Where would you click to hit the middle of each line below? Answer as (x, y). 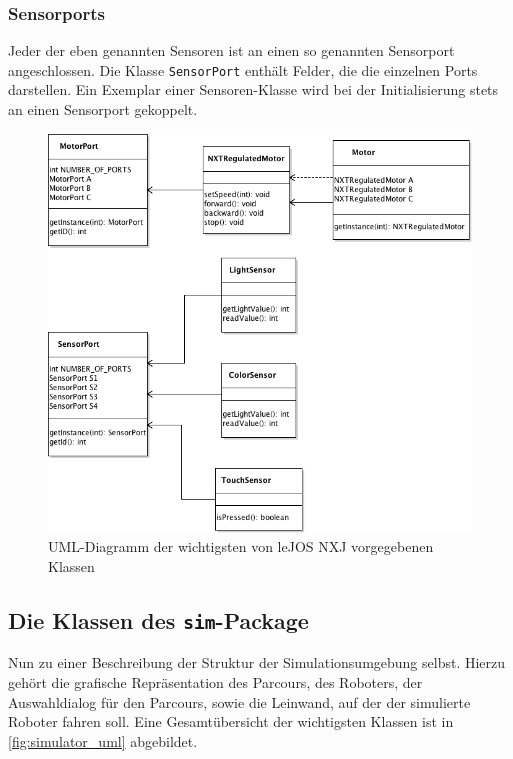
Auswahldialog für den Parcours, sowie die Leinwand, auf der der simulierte (239, 701)
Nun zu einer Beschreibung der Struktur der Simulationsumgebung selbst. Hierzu (257, 662)
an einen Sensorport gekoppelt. (103, 109)
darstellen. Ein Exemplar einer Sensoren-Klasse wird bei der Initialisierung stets (253, 89)
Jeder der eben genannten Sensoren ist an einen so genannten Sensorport (231, 50)
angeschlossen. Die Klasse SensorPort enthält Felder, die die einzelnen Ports (243, 69)
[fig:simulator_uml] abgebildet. (103, 740)
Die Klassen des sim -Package (158, 620)
